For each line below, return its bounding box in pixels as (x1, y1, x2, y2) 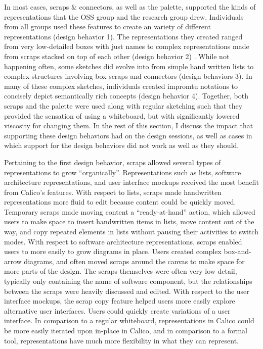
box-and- (224, 246, 251, 257)
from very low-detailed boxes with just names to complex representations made (4, 41, 249, 52)
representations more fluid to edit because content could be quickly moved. (4, 196, 236, 207)
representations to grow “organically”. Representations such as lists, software (4, 167, 241, 177)
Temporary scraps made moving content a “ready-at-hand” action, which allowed (4, 206, 255, 217)
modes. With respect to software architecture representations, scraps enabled (4, 236, 242, 246)
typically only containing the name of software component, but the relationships (4, 276, 252, 286)
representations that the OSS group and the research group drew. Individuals (4, 11, 244, 22)
